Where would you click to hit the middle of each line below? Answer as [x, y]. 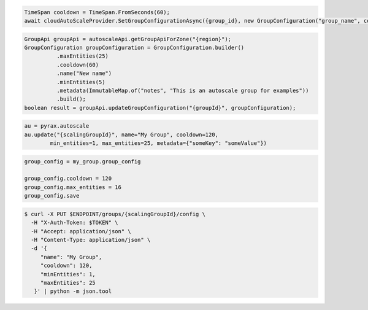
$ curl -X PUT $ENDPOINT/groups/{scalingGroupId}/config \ [115, 214]
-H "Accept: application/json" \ [81, 231]
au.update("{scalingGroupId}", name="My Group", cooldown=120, [121, 134]
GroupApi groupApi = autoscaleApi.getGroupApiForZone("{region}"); [128, 39]
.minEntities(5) [81, 82]
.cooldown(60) [78, 65]
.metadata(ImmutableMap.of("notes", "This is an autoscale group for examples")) [182, 90]
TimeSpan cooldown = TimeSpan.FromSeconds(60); [97, 12]
